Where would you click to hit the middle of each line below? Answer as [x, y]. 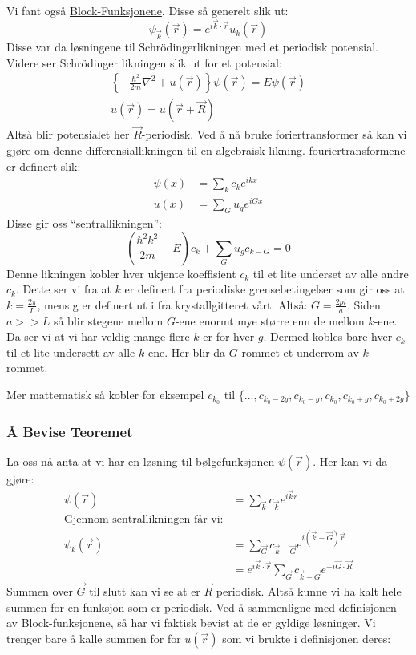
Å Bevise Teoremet [70, 431]
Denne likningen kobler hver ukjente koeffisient [121, 273]
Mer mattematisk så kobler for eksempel [105, 395]
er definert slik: [44, 166]
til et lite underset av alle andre [331, 273]
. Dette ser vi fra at [63, 289]
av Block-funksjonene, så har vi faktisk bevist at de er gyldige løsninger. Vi [191, 623]
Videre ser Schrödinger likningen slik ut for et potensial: [144, 62]
